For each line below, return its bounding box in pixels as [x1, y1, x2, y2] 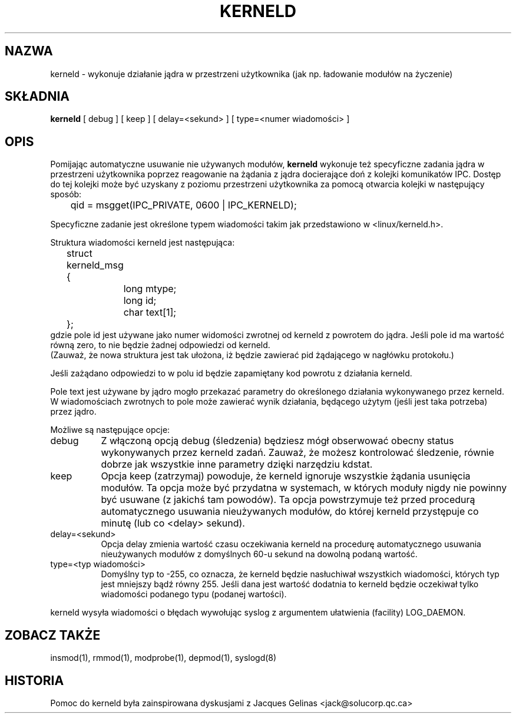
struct [67, 247, 92, 260]
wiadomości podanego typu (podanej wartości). [101, 589, 287, 600]
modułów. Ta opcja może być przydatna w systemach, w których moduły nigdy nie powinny [101, 482, 507, 494]
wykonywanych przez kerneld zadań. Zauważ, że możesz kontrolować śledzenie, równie [101, 446, 494, 459]
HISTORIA [5, 673, 64, 688]
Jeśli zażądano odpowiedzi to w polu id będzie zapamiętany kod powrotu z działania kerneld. [50, 368, 412, 379]
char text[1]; [123, 306, 177, 319]
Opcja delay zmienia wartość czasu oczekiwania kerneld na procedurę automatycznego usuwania [101, 539, 481, 550]
